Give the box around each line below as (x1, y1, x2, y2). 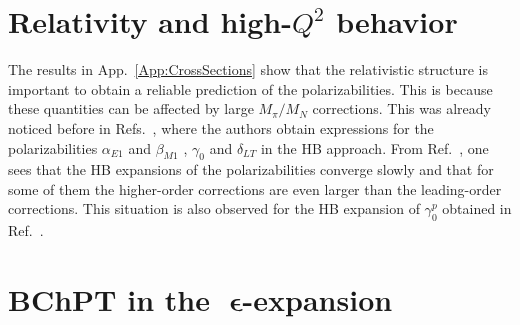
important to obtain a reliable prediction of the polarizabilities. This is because (8, 78, 493, 99)
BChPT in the (8, 279, 210, 320)
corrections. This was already (312, 98, 491, 119)
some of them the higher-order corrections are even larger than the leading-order (8, 178, 502, 199)
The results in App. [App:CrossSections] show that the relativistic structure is (8, 59, 489, 80)
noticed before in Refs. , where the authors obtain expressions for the (8, 117, 434, 138)
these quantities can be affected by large (8, 98, 254, 119)
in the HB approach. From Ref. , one (260, 137, 489, 158)
